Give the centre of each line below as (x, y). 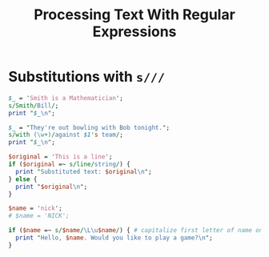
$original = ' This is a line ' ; (60, 157)
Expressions (134, 32)
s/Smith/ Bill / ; (34, 106)
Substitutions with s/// (87, 77)
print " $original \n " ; (52, 187)
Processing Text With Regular (134, 15)
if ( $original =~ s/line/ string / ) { (69, 165)
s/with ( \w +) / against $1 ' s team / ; (66, 135)
